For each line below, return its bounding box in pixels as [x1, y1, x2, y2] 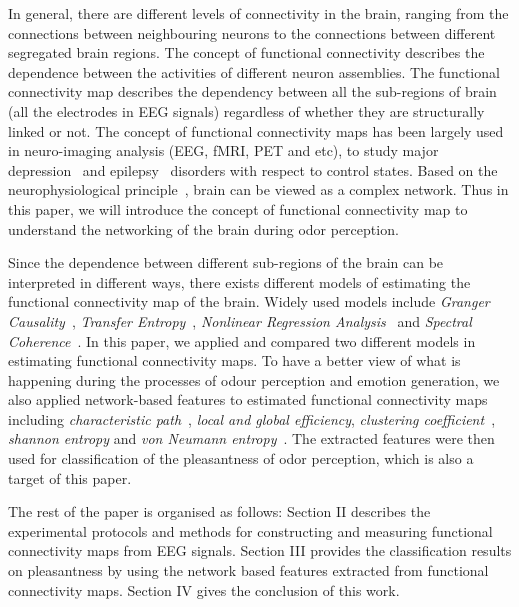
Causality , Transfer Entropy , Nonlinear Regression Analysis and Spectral [8, 310, 472, 331]
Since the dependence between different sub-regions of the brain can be [8, 252, 444, 273]
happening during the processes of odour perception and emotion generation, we [8, 369, 500, 390]
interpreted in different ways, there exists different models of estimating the [8, 271, 471, 292]
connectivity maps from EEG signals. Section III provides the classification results [8, 540, 512, 561]
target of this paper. [8, 467, 132, 488]
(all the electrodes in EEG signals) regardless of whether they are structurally [8, 100, 485, 121]
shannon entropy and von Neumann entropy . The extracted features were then [8, 428, 495, 449]
